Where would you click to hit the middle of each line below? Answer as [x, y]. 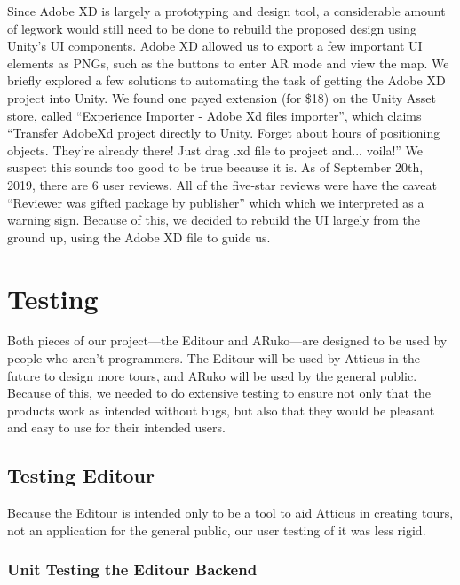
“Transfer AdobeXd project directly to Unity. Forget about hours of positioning [224, 133]
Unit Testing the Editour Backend [132, 569]
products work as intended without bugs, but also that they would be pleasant [221, 410]
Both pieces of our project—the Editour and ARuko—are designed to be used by [227, 340]
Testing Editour [81, 475]
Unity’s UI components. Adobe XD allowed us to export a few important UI [215, 46]
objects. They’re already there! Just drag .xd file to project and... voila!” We [215, 150]
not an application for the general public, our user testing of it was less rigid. [217, 530]
